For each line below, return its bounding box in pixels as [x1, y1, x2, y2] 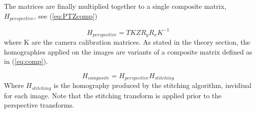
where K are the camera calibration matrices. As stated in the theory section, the [4, 37, 251, 47]
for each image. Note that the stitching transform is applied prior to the [4, 90, 222, 100]
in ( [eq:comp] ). [4, 56, 48, 66]
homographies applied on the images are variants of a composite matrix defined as [4, 46, 253, 56]
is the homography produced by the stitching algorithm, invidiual [53, 80, 252, 90]
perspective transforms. [4, 100, 74, 110]
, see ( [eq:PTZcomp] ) [34, 10, 98, 21]
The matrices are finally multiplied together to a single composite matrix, [4, 1, 226, 11]
